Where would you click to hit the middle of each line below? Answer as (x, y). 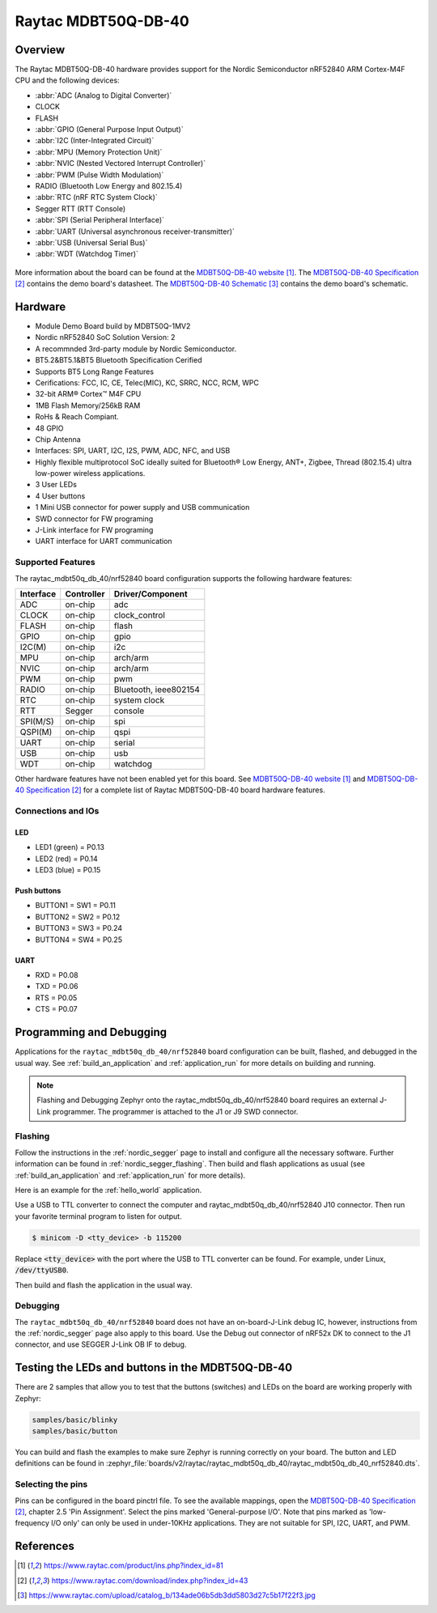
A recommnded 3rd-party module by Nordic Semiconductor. (136, 349)
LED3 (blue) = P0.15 (68, 870)
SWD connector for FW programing (94, 519)
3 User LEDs (56, 485)
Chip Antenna (58, 439)
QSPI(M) (36, 732)
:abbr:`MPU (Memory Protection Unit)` (99, 152)
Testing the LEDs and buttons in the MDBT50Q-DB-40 (154, 1368)
